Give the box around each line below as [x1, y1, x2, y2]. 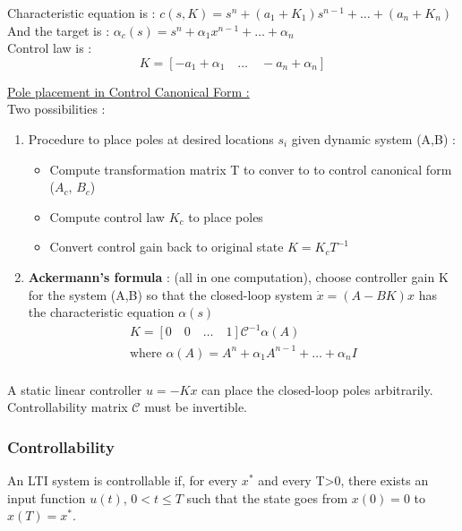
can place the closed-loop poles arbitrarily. [201, 380, 433, 398]
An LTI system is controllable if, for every [7, 471, 238, 490]
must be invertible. [144, 398, 247, 416]
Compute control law [49, 207, 165, 226]
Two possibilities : [7, 99, 106, 118]
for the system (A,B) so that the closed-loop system [28, 285, 312, 304]
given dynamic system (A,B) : [291, 129, 456, 148]
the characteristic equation [28, 303, 175, 321]
